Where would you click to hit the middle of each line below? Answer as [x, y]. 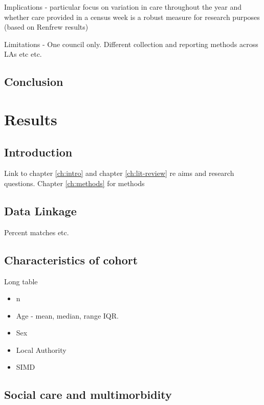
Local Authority [41, 350]
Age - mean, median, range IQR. [67, 315]
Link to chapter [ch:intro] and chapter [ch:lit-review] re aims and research [119, 173]
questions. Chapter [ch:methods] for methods [74, 183]
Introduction [38, 152]
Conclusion [34, 82]
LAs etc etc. [23, 54]
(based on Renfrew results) [46, 27]
